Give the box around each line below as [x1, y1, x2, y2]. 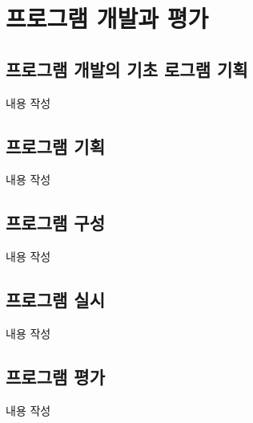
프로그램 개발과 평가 [6, 2, 209, 35]
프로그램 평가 [6, 364, 105, 388]
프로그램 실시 [6, 287, 105, 312]
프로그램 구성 [6, 210, 105, 235]
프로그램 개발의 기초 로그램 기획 [6, 56, 248, 81]
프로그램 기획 [6, 133, 105, 158]
